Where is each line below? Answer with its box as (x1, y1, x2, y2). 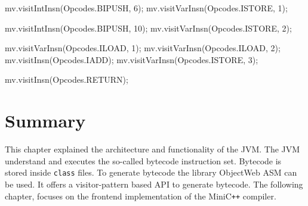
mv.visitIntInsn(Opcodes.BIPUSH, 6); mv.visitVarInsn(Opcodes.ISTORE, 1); (5, 2, 288, 14)
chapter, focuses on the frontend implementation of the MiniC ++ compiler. (5, 189, 276, 202)
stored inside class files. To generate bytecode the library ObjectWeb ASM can (5, 166, 297, 179)
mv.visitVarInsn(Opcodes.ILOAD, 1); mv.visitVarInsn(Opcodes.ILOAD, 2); (5, 42, 281, 54)
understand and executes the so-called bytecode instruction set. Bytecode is (5, 154, 282, 167)
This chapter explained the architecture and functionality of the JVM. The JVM (5, 143, 300, 155)
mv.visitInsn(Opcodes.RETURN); (5, 73, 128, 86)
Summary (5, 108, 86, 133)
